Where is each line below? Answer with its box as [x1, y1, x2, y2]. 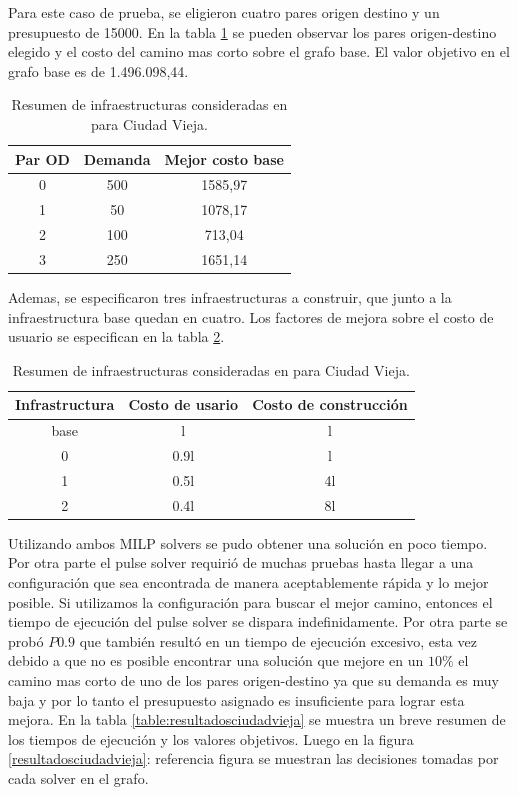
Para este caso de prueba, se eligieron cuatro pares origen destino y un [8, 2, 440, 22]
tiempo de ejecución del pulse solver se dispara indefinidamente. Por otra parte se [8, 611, 508, 632]
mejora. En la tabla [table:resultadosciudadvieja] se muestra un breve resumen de [8, 709, 506, 730]
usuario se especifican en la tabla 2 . [8, 326, 225, 347]
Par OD [15, 148, 70, 169]
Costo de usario [128, 394, 239, 415]
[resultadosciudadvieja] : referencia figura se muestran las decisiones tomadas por [8, 748, 499, 769]
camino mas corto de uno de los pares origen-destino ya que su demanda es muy [8, 670, 499, 691]
